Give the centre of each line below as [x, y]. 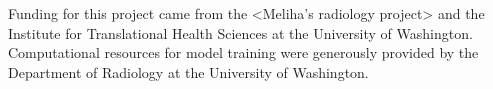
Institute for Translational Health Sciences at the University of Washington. [240, 32]
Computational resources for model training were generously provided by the [243, 52]
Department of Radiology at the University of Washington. [188, 71]
